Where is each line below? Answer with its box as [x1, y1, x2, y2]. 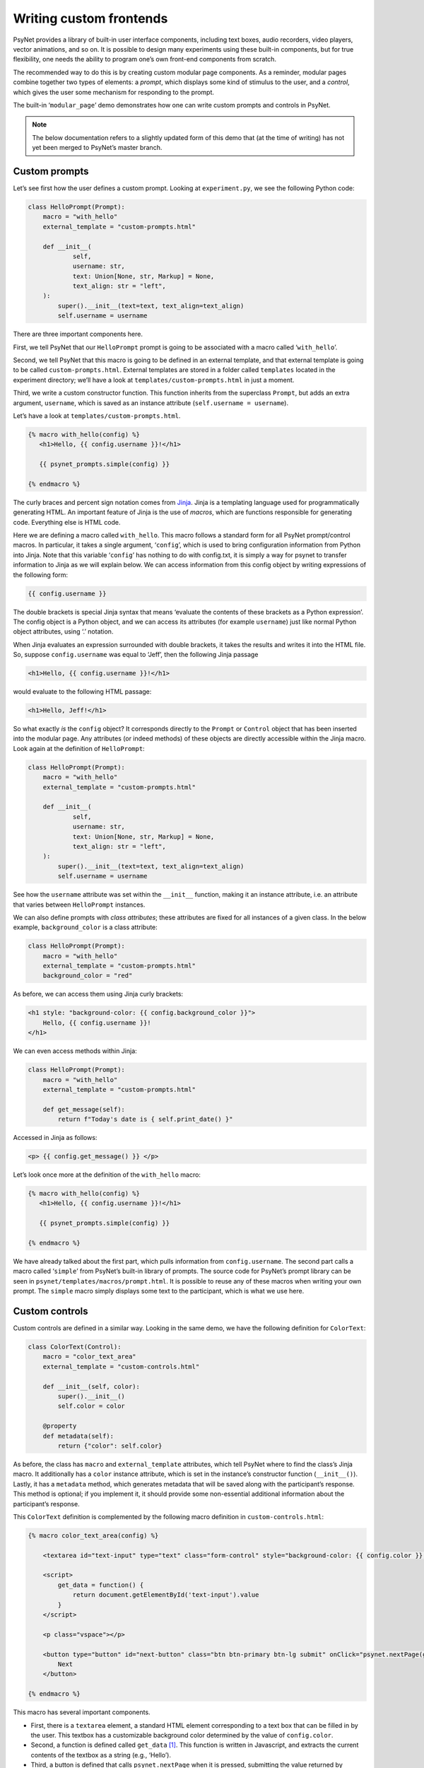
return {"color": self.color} [57, 1441, 163, 1450]
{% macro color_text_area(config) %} [28, 1531, 159, 1540]
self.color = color [57, 1402, 125, 1410]
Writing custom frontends [13, 11, 168, 26]
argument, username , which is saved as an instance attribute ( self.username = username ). [13, 398, 289, 407]
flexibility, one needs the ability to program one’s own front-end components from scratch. [13, 55, 277, 64]
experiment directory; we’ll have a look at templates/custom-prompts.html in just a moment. [13, 376, 295, 384]
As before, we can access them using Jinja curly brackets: [13, 990, 184, 999]
